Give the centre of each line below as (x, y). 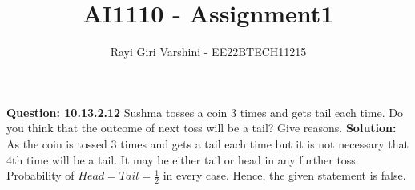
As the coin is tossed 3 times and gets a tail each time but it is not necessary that (207, 143)
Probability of (40, 175)
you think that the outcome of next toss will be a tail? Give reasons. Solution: (201, 128)
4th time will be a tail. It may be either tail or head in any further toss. (183, 159)
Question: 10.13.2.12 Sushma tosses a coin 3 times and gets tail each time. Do (205, 112)
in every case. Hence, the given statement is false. (284, 175)
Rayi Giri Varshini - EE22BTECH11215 (208, 52)
